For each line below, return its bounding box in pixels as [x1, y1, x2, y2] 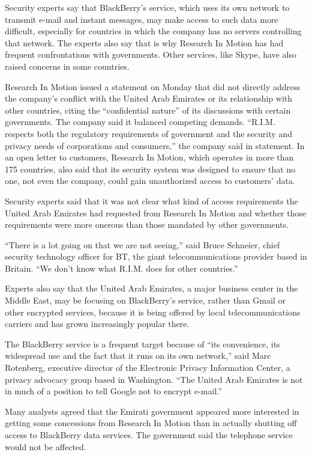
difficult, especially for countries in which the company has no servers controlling [5, 25, 302, 37]
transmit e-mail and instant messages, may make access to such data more [5, 13, 278, 25]
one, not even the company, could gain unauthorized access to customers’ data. [5, 174, 295, 187]
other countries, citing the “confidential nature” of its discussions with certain [5, 103, 291, 116]
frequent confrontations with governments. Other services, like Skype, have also [5, 48, 296, 61]
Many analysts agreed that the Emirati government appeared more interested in [5, 405, 299, 417]
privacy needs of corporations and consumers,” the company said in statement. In [5, 139, 305, 151]
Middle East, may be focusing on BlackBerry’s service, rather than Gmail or [5, 294, 286, 307]
